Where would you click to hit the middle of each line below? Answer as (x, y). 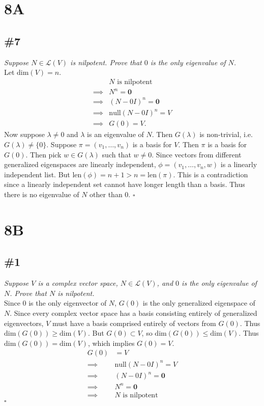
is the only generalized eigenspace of (199, 303)
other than (106, 194)
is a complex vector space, (78, 283)
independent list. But (37, 174)
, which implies (111, 343)
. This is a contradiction (211, 174)
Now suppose (24, 134)
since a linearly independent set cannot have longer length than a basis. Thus (125, 184)
